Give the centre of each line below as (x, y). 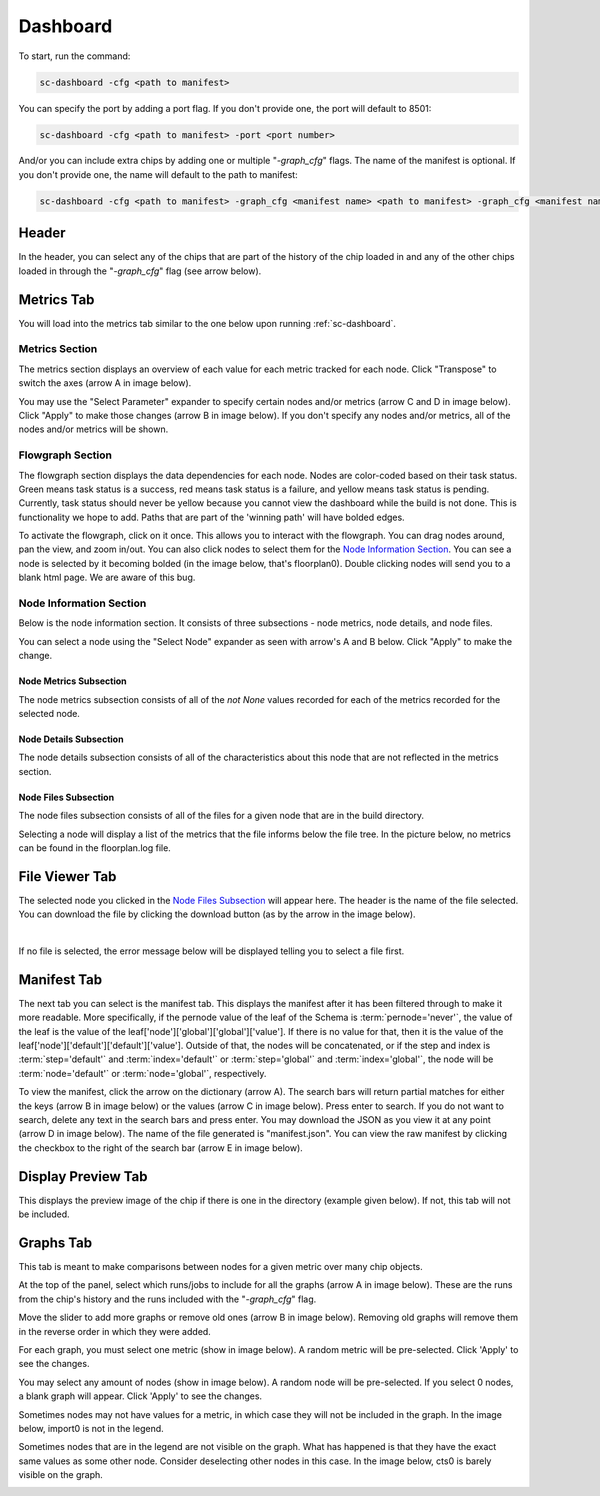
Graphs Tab (55, 1242)
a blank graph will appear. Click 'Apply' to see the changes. (140, 1396)
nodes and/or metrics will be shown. (93, 429)
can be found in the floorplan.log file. (95, 847)
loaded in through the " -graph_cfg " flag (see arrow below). (140, 271)
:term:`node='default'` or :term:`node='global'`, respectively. (142, 1073)
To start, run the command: (74, 56)
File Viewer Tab (67, 876)
